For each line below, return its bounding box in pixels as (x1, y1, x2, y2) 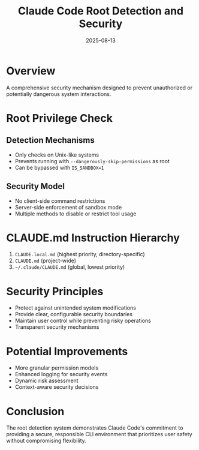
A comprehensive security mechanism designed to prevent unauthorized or (6, 84, 193, 91)
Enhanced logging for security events (14, 371, 108, 378)
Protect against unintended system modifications (14, 304, 137, 311)
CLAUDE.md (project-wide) (14, 257, 77, 265)
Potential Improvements (6, 344, 128, 358)
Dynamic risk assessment (14, 377, 79, 385)
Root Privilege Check (6, 111, 113, 125)
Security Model (6, 181, 65, 191)
